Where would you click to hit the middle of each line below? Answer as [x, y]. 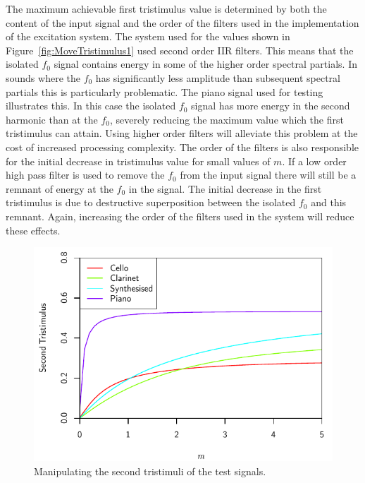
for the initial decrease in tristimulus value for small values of [138, 161]
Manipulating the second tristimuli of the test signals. [150, 471]
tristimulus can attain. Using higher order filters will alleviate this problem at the [182, 133]
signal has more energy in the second [271, 106]
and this [329, 202]
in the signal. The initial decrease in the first [225, 188]
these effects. [33, 230]
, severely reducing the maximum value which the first [227, 119]
